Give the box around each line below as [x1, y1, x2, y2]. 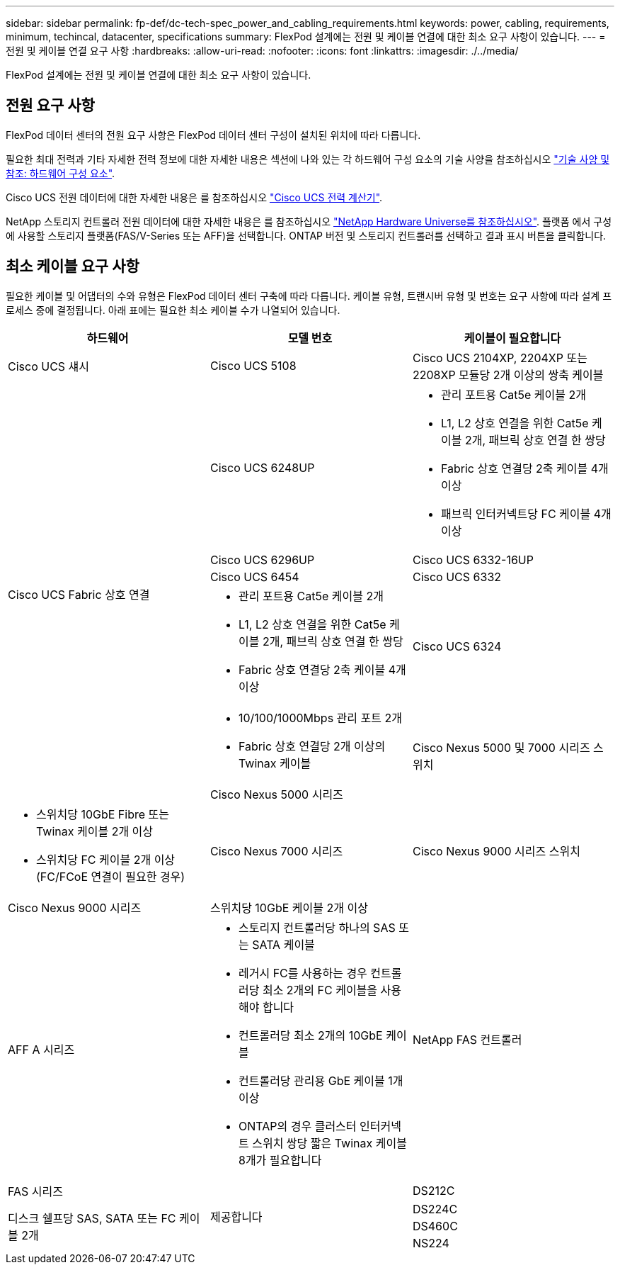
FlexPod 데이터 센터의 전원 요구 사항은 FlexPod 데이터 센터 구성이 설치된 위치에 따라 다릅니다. [6, 128, 421, 141]
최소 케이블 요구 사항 [6, 257, 139, 276]
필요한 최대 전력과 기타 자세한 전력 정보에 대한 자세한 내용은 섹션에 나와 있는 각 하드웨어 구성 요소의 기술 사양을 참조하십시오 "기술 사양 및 [6, 152, 610, 165]
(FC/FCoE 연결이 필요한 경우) [36, 869, 185, 884]
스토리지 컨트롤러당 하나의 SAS [238, 920, 396, 935]
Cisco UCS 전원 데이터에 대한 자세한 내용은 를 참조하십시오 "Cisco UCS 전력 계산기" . [6, 191, 383, 203]
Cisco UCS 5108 [209, 358, 297, 373]
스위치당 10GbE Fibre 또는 [36, 807, 169, 821]
